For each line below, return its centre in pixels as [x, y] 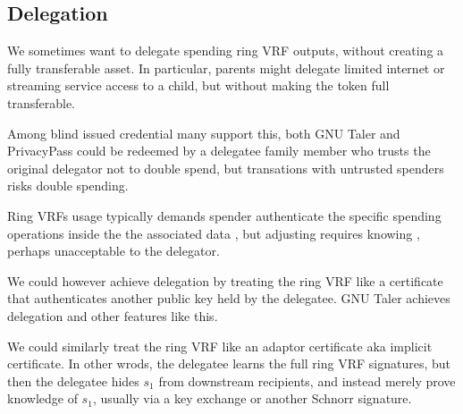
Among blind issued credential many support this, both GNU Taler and [204, 133]
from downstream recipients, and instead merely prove [307, 380]
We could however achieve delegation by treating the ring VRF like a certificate [225, 280]
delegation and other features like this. [113, 315]
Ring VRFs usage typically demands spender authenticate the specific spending [224, 215]
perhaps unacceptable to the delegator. [114, 251]
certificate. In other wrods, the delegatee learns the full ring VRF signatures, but [229, 363]
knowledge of [42, 398]
